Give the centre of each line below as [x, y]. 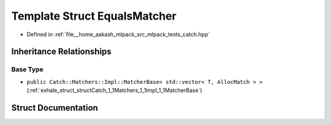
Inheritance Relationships [61, 52]
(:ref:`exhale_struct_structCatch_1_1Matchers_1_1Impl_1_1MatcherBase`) [114, 90]
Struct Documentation [55, 108]
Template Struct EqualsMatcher [94, 16]
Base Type [27, 69]
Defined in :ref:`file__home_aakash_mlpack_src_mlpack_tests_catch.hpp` [118, 34]
